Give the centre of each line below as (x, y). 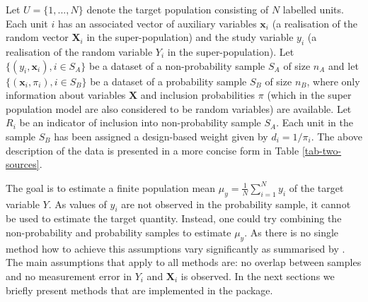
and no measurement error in (69, 276)
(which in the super (309, 95)
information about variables (66, 95)
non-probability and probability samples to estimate (119, 232)
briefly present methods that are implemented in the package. (139, 290)
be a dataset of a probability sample (168, 81)
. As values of (77, 204)
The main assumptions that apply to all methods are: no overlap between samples (184, 262)
